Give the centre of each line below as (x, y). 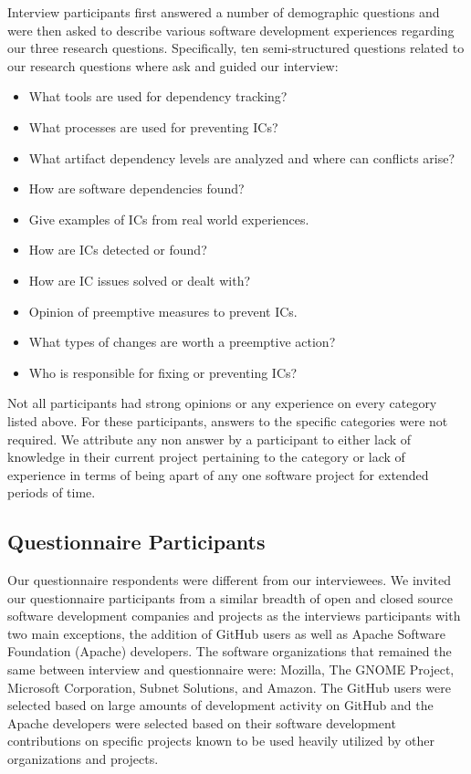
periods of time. (52, 492)
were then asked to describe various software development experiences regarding (231, 30)
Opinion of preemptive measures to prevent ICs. (163, 311)
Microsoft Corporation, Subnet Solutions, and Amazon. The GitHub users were (229, 687)
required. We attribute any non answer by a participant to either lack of (209, 439)
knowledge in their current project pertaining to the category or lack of (206, 457)
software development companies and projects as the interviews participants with (234, 616)
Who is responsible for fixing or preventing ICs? (163, 372)
